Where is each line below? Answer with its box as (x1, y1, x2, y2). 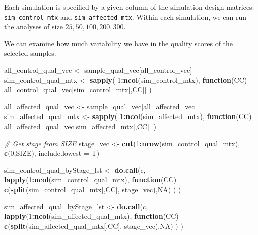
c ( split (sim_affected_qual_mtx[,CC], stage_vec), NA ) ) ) (4, 220, 183, 231)
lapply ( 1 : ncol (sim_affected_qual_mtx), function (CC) (4, 211, 179, 221)
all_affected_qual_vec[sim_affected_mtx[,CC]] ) (4, 121, 156, 131)
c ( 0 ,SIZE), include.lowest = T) (4, 148, 100, 158)
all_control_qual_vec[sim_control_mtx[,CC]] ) (4, 84, 152, 95)
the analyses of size (4, 21, 63, 32)
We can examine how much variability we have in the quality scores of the (4, 38, 233, 48)
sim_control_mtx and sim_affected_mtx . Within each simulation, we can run (4, 11, 247, 22)
